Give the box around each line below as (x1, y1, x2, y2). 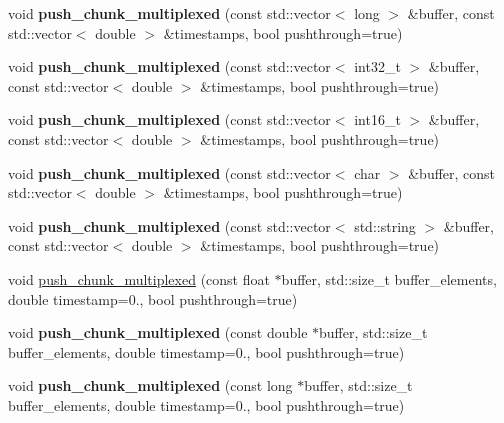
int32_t (354, 56, 401, 77)
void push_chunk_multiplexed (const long (8, 375, 293, 396)
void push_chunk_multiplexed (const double (8, 322, 308, 343)
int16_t (354, 109, 401, 130)
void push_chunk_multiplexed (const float (8, 268, 270, 289)
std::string (354, 215, 416, 236)
